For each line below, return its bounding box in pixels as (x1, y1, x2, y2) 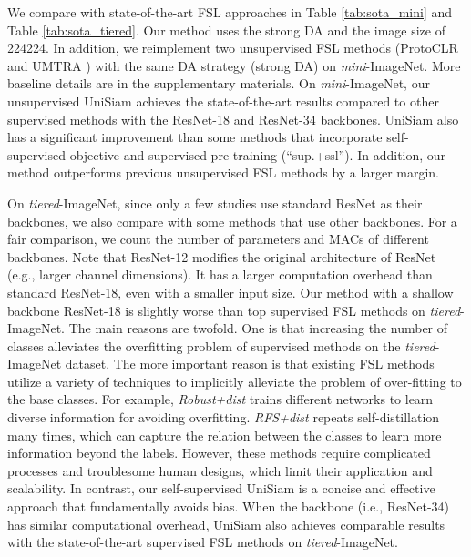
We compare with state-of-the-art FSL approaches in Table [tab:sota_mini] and (7, 3, 453, 21)
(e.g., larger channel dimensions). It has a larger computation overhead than (7, 265, 433, 284)
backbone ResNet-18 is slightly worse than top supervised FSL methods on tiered (7, 300, 461, 319)
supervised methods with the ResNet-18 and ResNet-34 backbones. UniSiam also (7, 109, 459, 128)
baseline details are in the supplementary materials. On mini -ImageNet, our (7, 74, 430, 93)
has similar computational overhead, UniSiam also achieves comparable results (7, 514, 445, 533)
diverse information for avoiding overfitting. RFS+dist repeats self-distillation (7, 408, 440, 427)
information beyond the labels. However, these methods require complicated (7, 443, 431, 462)
